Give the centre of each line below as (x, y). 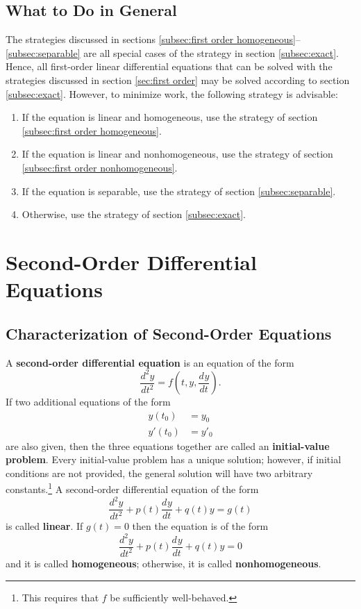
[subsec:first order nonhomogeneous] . (100, 167)
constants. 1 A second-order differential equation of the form (132, 488)
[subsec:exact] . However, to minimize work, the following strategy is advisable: (172, 93)
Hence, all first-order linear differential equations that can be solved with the (169, 66)
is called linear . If (44, 526)
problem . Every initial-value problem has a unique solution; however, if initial (174, 459)
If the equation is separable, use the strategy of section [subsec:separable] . (179, 191)
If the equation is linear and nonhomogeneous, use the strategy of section (177, 154)
